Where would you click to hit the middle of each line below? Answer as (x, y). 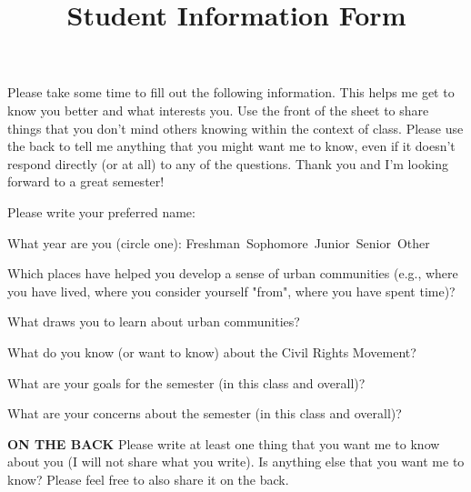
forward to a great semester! (86, 181)
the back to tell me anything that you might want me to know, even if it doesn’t (231, 146)
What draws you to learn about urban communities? (154, 321)
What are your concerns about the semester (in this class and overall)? (205, 413)
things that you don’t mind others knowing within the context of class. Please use (235, 128)
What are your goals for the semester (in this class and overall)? (186, 382)
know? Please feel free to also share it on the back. (148, 479)
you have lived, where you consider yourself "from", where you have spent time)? (231, 291)
